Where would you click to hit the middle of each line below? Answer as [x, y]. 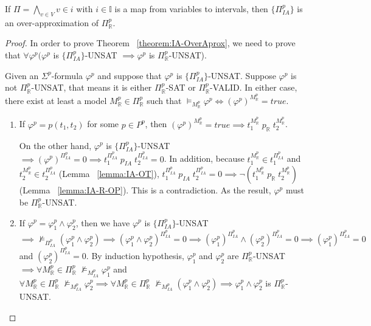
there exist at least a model [56, 100]
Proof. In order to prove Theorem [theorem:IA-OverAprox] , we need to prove [150, 43]
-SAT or [181, 87]
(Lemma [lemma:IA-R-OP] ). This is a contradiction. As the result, [145, 190]
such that [164, 100]
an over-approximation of [52, 22]
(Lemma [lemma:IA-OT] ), [109, 174]
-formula [67, 75]
